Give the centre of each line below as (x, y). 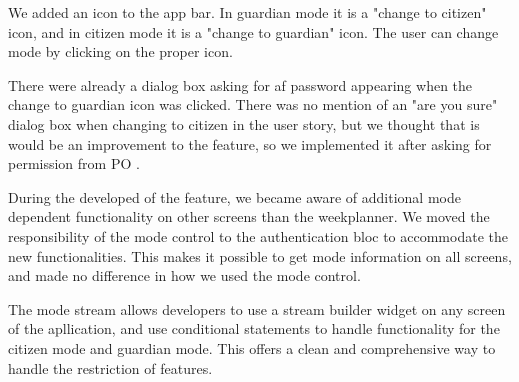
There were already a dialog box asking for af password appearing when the (240, 84)
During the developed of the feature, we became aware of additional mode (234, 196)
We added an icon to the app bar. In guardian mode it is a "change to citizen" (247, 12)
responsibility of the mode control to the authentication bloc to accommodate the (258, 235)
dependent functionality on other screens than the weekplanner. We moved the (249, 216)
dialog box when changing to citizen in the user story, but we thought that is (244, 123)
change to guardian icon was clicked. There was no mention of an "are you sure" (253, 104)
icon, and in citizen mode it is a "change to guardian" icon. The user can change (253, 31)
